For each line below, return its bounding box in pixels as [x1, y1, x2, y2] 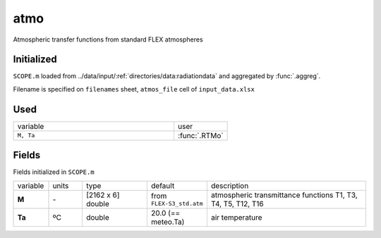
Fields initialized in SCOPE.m [13, 168, 95, 176]
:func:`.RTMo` [177, 130, 224, 140]
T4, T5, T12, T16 [210, 199, 264, 208]
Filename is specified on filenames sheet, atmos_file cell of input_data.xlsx [13, 84, 255, 93]
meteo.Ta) [150, 217, 185, 227]
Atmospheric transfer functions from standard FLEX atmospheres [13, 35, 204, 44]
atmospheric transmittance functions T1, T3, [210, 190, 358, 200]
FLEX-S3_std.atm [150, 200, 204, 208]
